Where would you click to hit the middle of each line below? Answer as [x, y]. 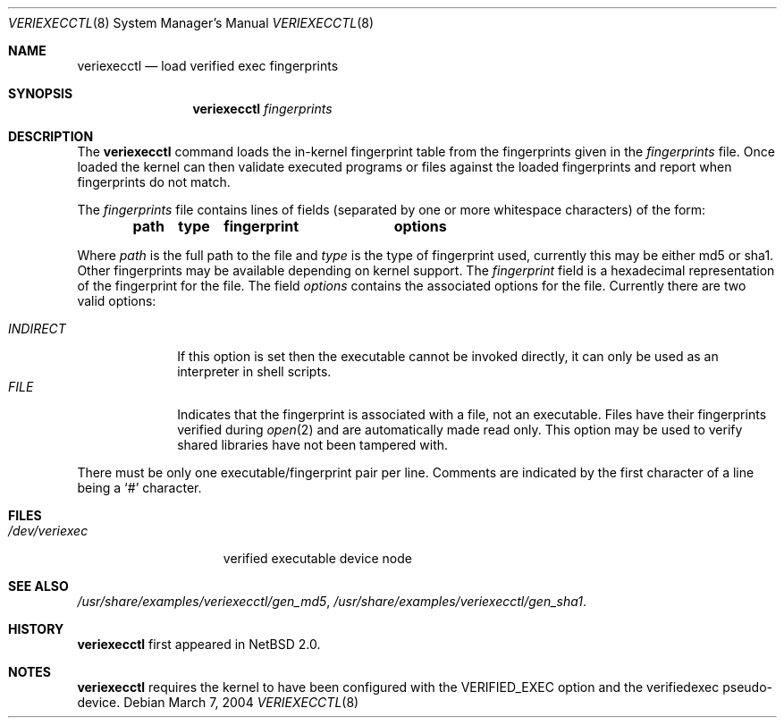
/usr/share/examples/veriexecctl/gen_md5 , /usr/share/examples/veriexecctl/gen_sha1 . [332, 601]
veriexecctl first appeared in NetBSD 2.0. [199, 644]
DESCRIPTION [51, 136]
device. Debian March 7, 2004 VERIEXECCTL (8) [218, 702]
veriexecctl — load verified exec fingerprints [208, 66]
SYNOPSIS [41, 93]
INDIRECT [37, 329]
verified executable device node [317, 558]
